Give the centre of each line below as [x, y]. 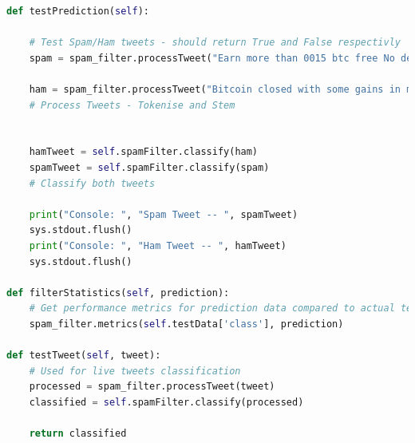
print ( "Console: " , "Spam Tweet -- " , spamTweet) [164, 214]
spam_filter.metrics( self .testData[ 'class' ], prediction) [186, 324]
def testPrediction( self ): [78, 11]
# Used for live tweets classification [135, 371]
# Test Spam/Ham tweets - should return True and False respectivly [215, 43]
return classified [78, 434]
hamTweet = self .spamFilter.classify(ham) [144, 152]
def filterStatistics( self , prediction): [118, 293]
